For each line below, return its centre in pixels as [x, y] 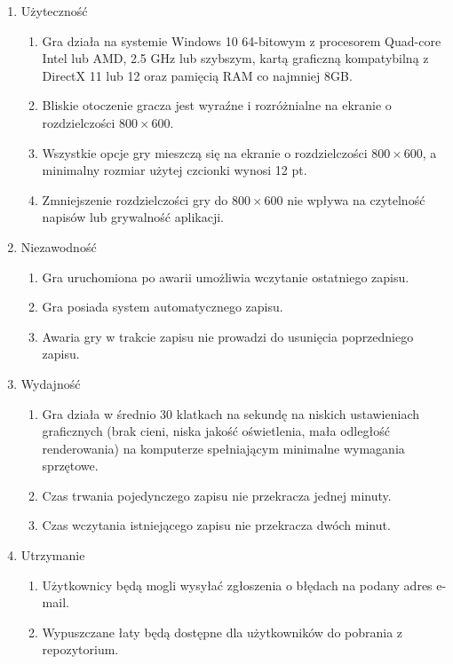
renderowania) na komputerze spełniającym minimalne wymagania [223, 448]
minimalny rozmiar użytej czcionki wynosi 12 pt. [175, 170]
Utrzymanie [53, 555]
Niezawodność [59, 246]
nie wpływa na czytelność [356, 199]
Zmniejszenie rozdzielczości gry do [135, 199]
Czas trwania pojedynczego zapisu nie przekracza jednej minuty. [217, 495]
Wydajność [51, 383]
